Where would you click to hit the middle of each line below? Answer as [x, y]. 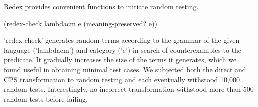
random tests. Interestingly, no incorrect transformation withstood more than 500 [129, 89]
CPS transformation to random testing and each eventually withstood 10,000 [122, 79]
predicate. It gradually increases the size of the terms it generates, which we [120, 59]
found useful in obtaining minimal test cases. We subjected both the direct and [125, 69]
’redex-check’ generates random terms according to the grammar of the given [122, 40]
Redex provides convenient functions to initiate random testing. [101, 6]
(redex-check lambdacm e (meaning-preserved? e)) [81, 23]
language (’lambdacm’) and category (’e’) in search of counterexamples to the [123, 50]
